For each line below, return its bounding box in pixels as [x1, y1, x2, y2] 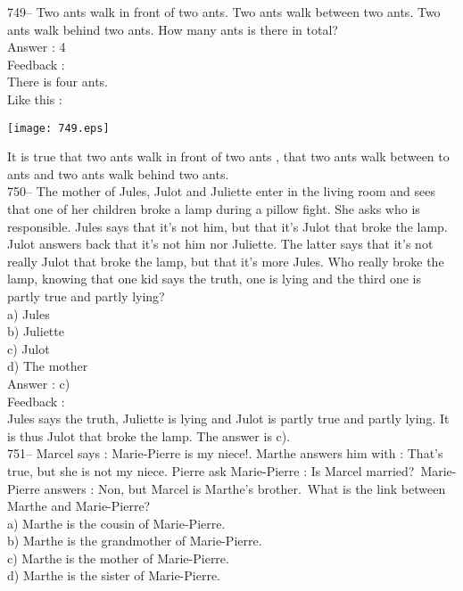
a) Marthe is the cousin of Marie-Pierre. [7, 513, 226, 532]
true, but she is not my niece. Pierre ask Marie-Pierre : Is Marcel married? [7, 461, 415, 480]
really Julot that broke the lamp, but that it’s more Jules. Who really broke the [7, 251, 444, 270]
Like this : [7, 89, 62, 108]
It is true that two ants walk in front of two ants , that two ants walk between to [7, 147, 450, 166]
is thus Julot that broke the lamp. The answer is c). [7, 426, 291, 445]
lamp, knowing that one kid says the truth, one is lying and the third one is [7, 269, 421, 288]
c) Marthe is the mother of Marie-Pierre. [7, 548, 229, 567]
